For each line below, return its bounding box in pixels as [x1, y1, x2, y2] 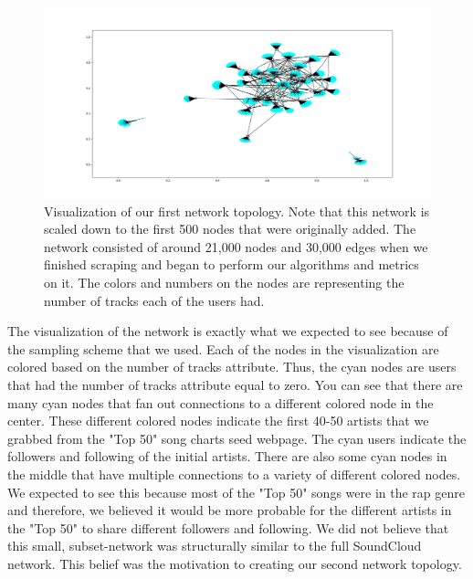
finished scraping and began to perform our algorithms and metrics [44, 255, 419, 274]
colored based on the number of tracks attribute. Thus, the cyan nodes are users [7, 357, 457, 376]
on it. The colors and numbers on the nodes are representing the [44, 273, 405, 292]
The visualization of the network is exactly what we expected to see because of [7, 321, 448, 341]
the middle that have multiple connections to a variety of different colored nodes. [7, 465, 461, 483]
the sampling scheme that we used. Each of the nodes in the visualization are [7, 339, 439, 358]
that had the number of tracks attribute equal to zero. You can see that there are [7, 375, 463, 395]
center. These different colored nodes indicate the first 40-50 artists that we [7, 411, 429, 430]
